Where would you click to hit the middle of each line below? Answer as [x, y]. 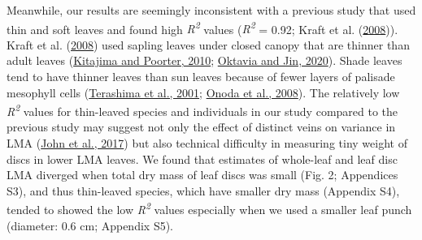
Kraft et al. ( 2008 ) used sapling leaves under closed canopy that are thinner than [208, 44]
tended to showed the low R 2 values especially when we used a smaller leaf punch [209, 208]
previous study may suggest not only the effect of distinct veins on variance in [201, 127]
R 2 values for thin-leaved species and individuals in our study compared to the [202, 110]
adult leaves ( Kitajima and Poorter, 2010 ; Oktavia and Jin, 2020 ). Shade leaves [204, 60]
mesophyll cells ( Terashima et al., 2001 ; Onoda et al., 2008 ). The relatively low [203, 92]
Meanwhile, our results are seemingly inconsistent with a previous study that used [211, 10]
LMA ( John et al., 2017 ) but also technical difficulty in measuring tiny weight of [207, 143]
